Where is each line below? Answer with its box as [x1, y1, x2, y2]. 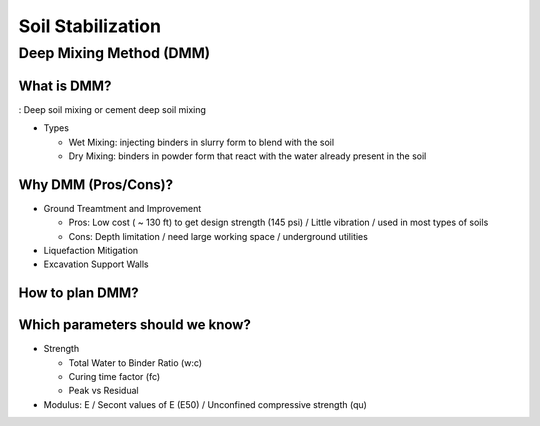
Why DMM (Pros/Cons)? [18, 176, 174, 193]
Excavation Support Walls [43, 258, 149, 270]
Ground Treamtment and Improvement [43, 202, 202, 214]
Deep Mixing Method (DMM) [18, 44, 210, 62]
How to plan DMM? [18, 285, 139, 302]
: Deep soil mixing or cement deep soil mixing [18, 103, 207, 115]
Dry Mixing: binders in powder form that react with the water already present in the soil [68, 150, 427, 162]
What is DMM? [18, 77, 112, 94]
